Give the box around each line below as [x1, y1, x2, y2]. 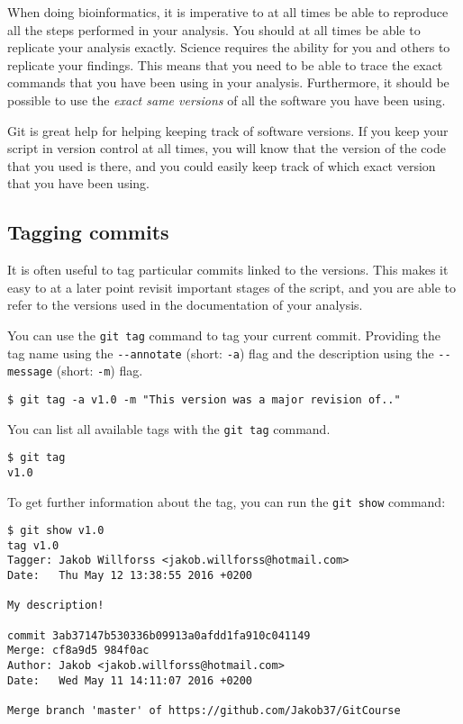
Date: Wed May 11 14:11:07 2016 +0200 [7, 674, 253, 687]
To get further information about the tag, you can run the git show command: [7, 492, 446, 511]
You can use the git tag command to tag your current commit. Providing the [7, 325, 441, 344]
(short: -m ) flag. [56, 361, 143, 380]
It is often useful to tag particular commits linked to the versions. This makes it [7, 260, 449, 279]
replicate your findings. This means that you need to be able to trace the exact [7, 55, 443, 74]
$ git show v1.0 [7, 524, 104, 538]
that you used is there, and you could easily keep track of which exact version [7, 156, 436, 175]
